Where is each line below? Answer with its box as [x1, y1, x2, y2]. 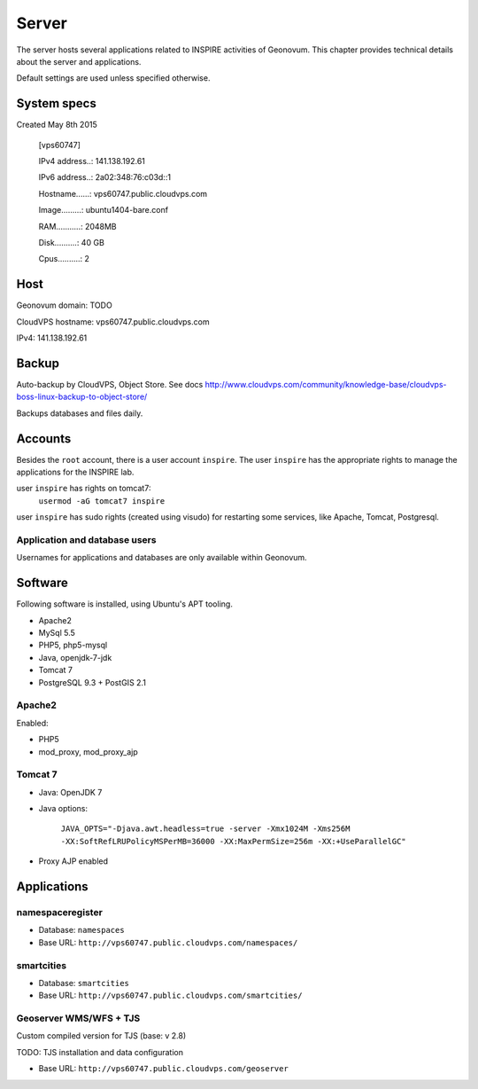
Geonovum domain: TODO [16, 300, 112, 310]
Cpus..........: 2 [38, 254, 90, 264]
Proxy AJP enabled [38, 856, 109, 866]
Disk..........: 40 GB [38, 237, 105, 247]
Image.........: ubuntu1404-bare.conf [38, 205, 168, 215]
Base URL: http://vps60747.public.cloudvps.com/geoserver [38, 1063, 289, 1074]
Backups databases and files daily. [16, 408, 143, 419]
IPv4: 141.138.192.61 [16, 333, 88, 343]
